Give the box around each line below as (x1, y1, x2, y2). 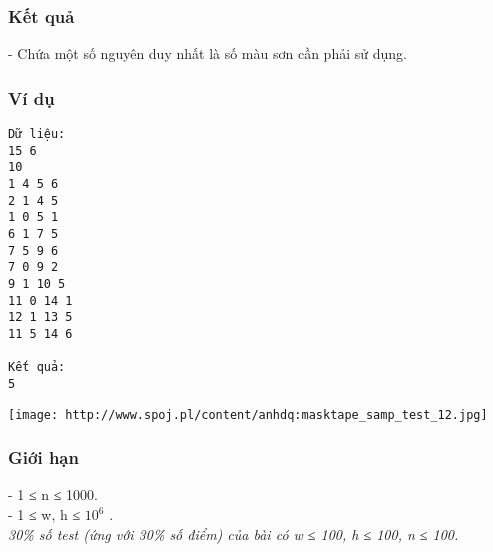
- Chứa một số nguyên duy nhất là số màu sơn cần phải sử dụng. (8, 43, 407, 64)
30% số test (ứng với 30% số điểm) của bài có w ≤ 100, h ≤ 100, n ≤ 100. (8, 523, 459, 544)
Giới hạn (8, 445, 79, 470)
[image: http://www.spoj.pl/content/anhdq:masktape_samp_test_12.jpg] (8, 407, 488, 422)
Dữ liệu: (8, 127, 66, 142)
